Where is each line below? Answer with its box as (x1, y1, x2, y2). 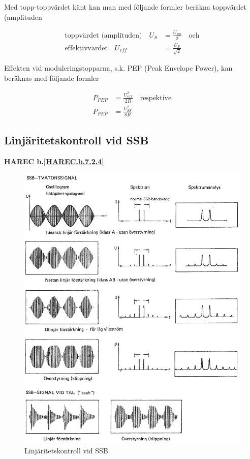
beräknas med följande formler (4, 72, 99, 83)
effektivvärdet (65, 44, 108, 52)
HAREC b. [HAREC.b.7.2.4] (4, 156, 104, 166)
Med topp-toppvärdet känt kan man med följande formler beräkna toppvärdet (4, 2, 246, 12)
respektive (140, 94, 172, 102)
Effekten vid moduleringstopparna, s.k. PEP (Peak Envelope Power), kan (4, 63, 233, 73)
